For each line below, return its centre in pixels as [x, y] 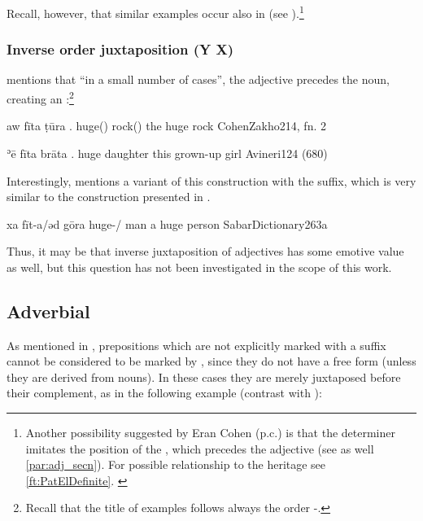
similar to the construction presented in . [109, 197]
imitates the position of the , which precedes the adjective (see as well [200, 448]
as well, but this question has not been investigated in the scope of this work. [199, 267]
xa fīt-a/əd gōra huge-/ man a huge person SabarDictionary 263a [167, 223]
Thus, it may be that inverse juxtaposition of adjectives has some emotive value [205, 251]
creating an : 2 [40, 97]
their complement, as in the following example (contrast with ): [164, 393]
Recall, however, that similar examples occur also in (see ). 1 [155, 12]
